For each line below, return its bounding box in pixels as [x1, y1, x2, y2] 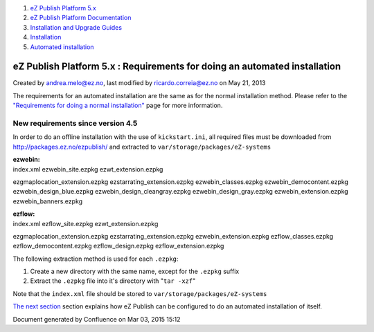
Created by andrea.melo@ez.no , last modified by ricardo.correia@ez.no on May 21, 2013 [12, 79, 266, 87]
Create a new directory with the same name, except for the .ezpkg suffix [30, 267, 240, 276]
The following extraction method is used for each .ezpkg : [12, 255, 179, 263]
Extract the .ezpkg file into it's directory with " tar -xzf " [30, 277, 196, 285]
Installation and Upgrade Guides [30, 23, 123, 31]
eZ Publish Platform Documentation [30, 14, 132, 22]
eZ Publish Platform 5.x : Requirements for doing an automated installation [12, 61, 341, 73]
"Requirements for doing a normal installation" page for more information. [12, 101, 223, 110]
